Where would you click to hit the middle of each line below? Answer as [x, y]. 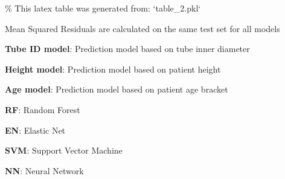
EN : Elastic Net [35, 130]
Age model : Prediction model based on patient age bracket [117, 89]
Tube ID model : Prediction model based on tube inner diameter [127, 49]
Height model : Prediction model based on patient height [113, 69]
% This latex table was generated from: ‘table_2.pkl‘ [103, 8]
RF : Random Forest [43, 109]
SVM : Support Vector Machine [64, 150]
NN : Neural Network [44, 170]
